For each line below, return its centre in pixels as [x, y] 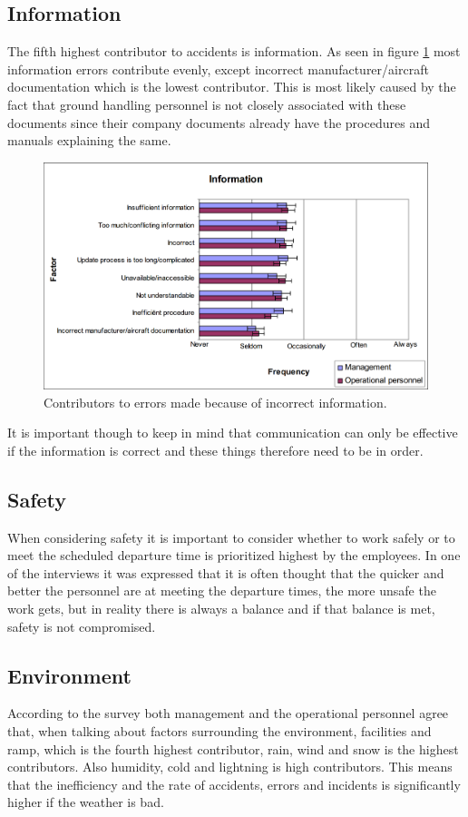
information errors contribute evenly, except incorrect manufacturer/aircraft [218, 69]
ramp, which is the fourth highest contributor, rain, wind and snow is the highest [233, 748]
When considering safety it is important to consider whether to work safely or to [231, 537]
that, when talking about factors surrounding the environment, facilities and [219, 731]
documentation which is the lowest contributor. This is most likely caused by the [232, 87]
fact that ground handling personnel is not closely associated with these [207, 104]
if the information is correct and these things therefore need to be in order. [215, 450]
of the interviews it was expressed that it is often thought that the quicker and [226, 572]
